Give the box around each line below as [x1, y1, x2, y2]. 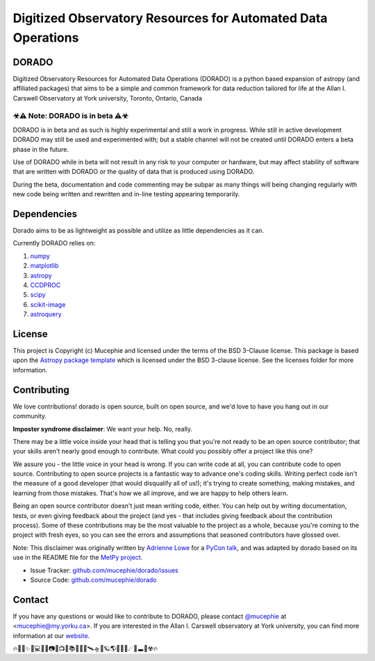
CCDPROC [30, 281, 61, 289]
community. [12, 412, 47, 420]
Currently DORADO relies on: [12, 239, 96, 248]
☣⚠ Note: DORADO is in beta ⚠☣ [12, 111, 128, 121]
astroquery [30, 310, 62, 318]
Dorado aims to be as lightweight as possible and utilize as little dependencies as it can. [12, 226, 264, 235]
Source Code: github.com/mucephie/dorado [30, 576, 157, 584]
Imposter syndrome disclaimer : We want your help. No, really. [12, 424, 193, 433]
